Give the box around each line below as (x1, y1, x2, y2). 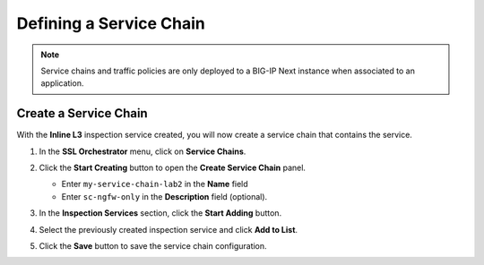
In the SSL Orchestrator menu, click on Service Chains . (39, 146, 246, 157)
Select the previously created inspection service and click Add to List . (39, 224, 298, 235)
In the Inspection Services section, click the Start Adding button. (39, 208, 282, 218)
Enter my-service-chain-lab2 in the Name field (61, 179, 248, 190)
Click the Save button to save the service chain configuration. (39, 240, 268, 251)
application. (40, 78, 84, 89)
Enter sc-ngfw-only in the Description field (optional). (61, 191, 268, 201)
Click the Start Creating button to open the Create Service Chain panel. (39, 162, 307, 174)
